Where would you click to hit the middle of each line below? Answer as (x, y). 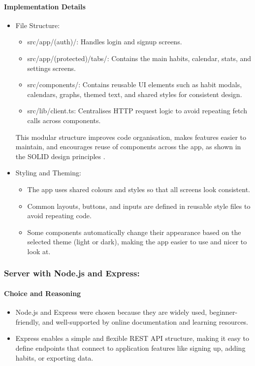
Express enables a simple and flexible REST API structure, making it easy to (132, 338)
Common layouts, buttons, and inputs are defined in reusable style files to (139, 206)
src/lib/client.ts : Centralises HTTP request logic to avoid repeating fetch (137, 111)
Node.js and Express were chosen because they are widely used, (111, 312)
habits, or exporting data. (54, 357)
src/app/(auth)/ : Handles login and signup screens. (105, 42)
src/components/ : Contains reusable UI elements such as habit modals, (135, 84)
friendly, (28, 321)
